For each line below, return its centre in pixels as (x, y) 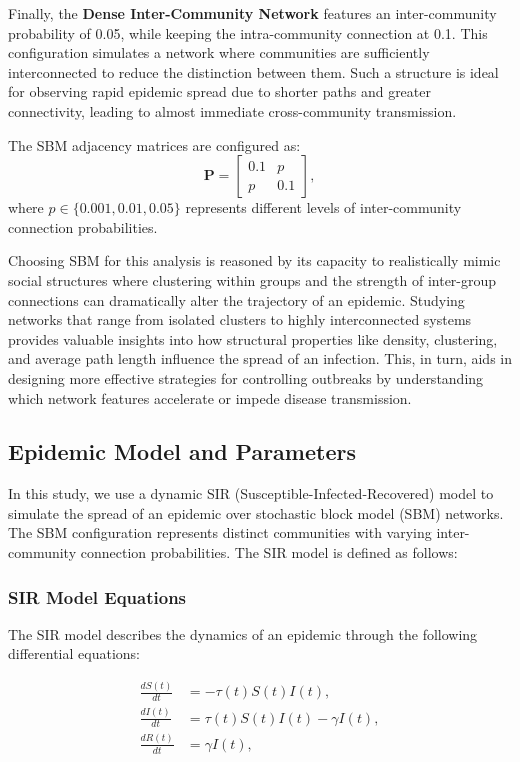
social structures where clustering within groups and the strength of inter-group (252, 279)
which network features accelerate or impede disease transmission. (210, 397)
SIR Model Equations (97, 596)
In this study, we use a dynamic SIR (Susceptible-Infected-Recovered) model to (251, 493)
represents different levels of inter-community (323, 207)
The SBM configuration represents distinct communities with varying (220, 532)
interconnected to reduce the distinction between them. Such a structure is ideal (253, 71)
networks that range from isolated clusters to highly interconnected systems (240, 319)
